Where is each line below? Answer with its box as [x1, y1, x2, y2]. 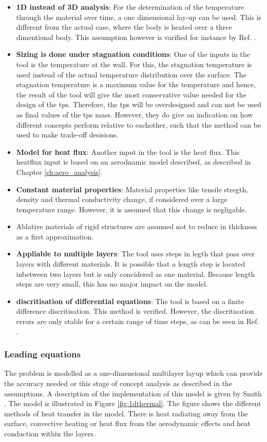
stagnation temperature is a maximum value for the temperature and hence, [16, 79, 256, 90]
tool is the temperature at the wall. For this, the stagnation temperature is [16, 58, 252, 69]
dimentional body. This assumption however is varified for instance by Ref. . [16, 31, 256, 42]
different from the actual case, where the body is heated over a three [16, 22, 232, 32]
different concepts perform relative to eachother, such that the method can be [16, 119, 261, 130]
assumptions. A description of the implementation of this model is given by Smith [4, 388, 262, 398]
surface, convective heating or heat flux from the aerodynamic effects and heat [4, 418, 251, 429]
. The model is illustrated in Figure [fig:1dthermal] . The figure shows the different [4, 398, 261, 409]
